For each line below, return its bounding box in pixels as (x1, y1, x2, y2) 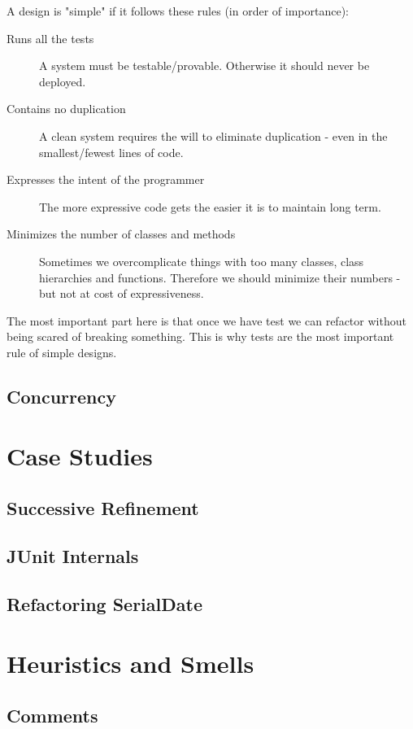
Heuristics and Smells (7, 647, 254, 680)
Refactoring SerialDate (7, 591, 202, 616)
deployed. (39, 72, 86, 89)
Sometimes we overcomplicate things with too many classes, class (39, 252, 364, 269)
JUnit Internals (7, 543, 139, 568)
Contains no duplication (7, 100, 126, 117)
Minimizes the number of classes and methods (7, 225, 236, 242)
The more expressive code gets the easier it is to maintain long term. (39, 198, 381, 215)
